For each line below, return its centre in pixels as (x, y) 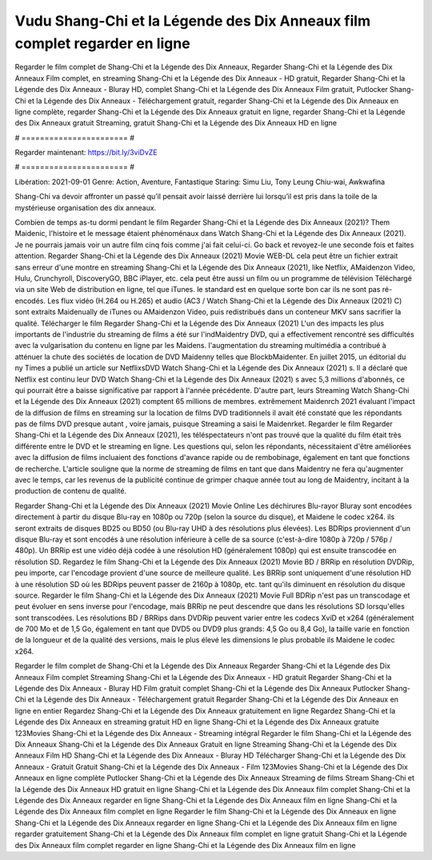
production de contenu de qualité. (71, 491)
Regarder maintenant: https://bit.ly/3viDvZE (86, 153)
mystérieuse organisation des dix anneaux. (86, 207)
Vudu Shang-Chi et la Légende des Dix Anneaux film (193, 21)
